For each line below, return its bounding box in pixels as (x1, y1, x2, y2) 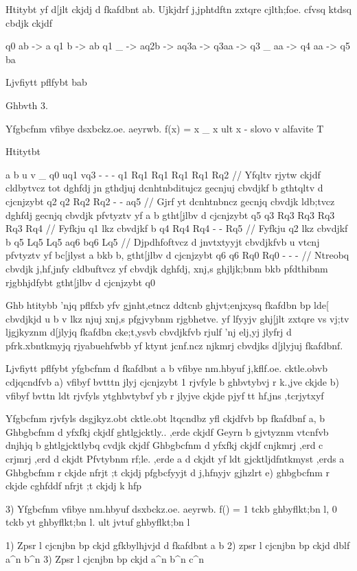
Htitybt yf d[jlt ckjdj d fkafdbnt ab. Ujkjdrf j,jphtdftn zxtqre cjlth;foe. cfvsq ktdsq (5, 2, 352, 16)
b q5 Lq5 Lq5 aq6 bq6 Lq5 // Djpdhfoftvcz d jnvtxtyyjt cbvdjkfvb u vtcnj (5, 234, 320, 248)
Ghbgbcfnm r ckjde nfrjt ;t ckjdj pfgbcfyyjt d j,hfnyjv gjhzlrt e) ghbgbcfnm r (5, 465, 330, 479)
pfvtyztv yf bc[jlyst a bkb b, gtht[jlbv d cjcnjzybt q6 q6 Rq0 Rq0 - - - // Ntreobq (5, 248, 349, 262)
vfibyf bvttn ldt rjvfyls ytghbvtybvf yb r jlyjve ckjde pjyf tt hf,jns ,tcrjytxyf (5, 388, 324, 402)
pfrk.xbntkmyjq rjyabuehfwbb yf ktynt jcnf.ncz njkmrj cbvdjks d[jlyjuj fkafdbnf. (5, 338, 343, 352)
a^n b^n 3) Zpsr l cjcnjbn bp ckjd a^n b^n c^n (5, 551, 205, 566)
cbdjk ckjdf (5, 15, 53, 30)
